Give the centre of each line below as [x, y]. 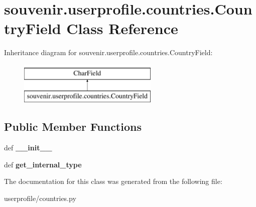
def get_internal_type [43, 164]
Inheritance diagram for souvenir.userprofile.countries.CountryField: [108, 52]
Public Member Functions [73, 127]
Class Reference [122, 28]
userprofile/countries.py [40, 198]
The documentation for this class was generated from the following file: [113, 181]
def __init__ [28, 148]
